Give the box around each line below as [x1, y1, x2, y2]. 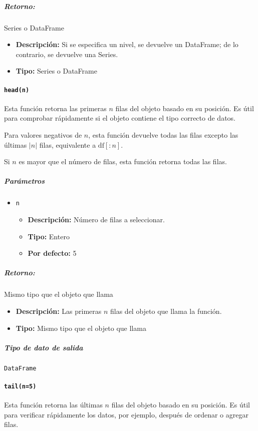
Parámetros [4, 176, 45, 186]
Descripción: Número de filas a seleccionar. [28, 214, 165, 224]
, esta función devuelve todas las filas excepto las [88, 129, 238, 140]
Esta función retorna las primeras [4, 103, 107, 113]
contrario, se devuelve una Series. [16, 49, 118, 59]
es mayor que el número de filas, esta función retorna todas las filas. [19, 156, 227, 167]
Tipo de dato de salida [4, 342, 83, 352]
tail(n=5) [4, 382, 37, 390]
